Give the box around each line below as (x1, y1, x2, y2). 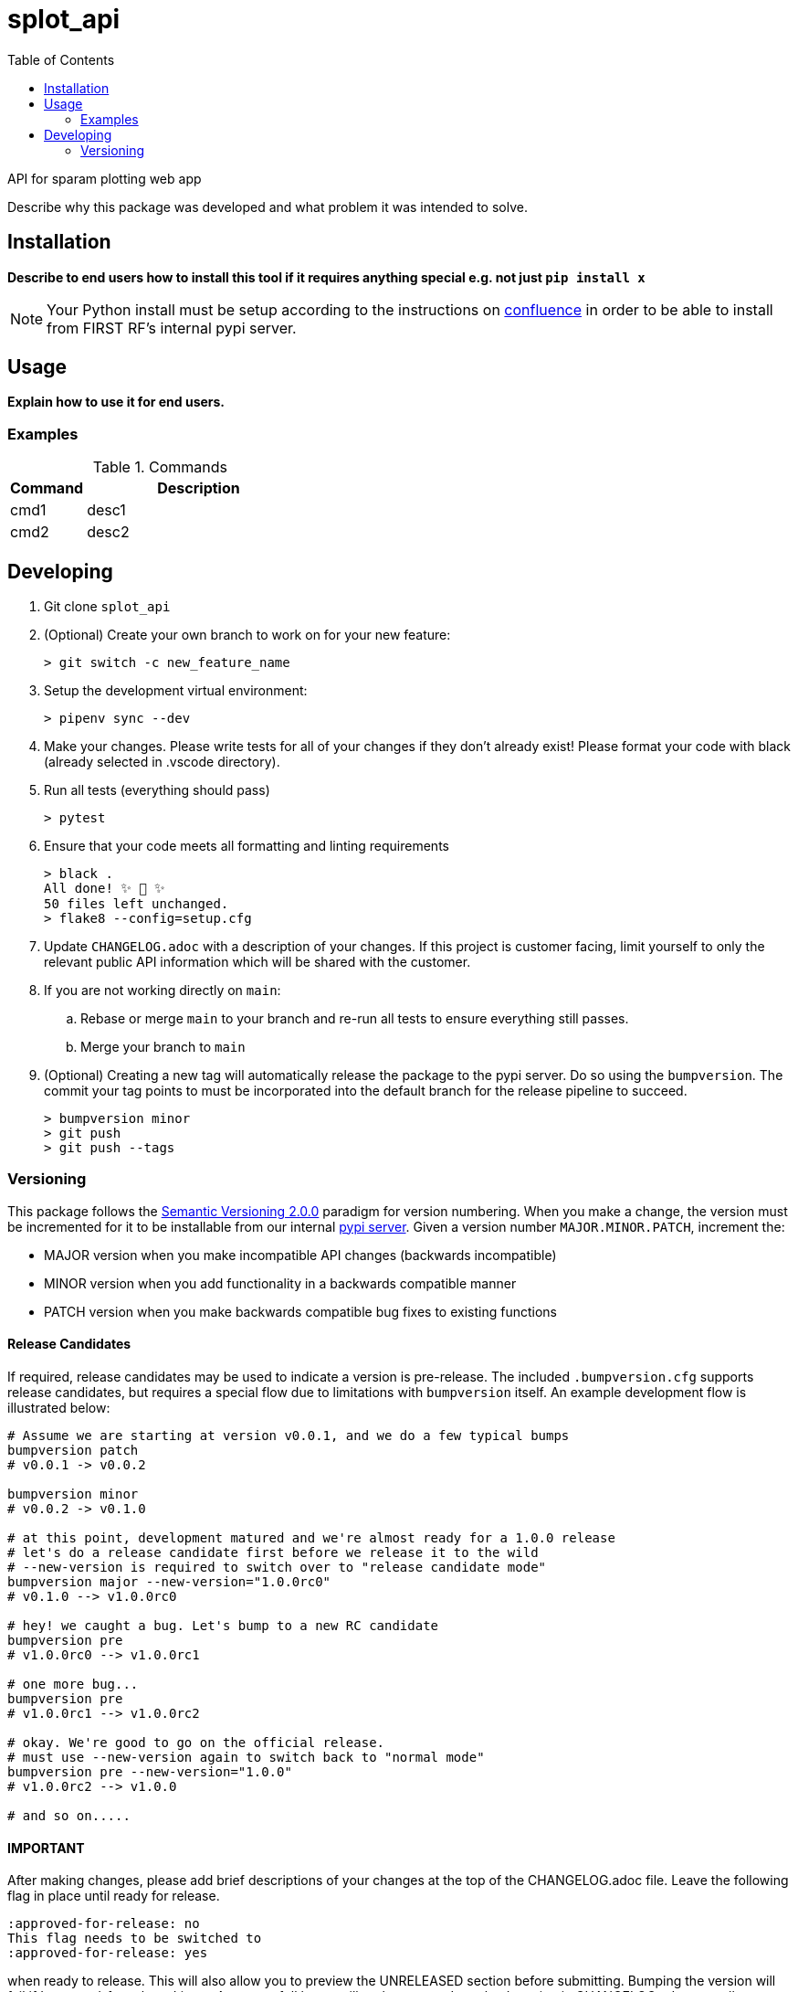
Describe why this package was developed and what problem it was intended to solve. (7, 198, 528, 215)
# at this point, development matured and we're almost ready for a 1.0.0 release (7, 1531, 615, 1545)
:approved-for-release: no (7, 1916, 200, 1932)
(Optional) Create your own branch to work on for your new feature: (44, 627, 451, 643)
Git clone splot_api (44, 599, 171, 615)
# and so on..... (7, 1808, 131, 1823)
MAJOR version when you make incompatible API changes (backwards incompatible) (44, 1246, 557, 1263)
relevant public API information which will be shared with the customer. (44, 954, 471, 970)
